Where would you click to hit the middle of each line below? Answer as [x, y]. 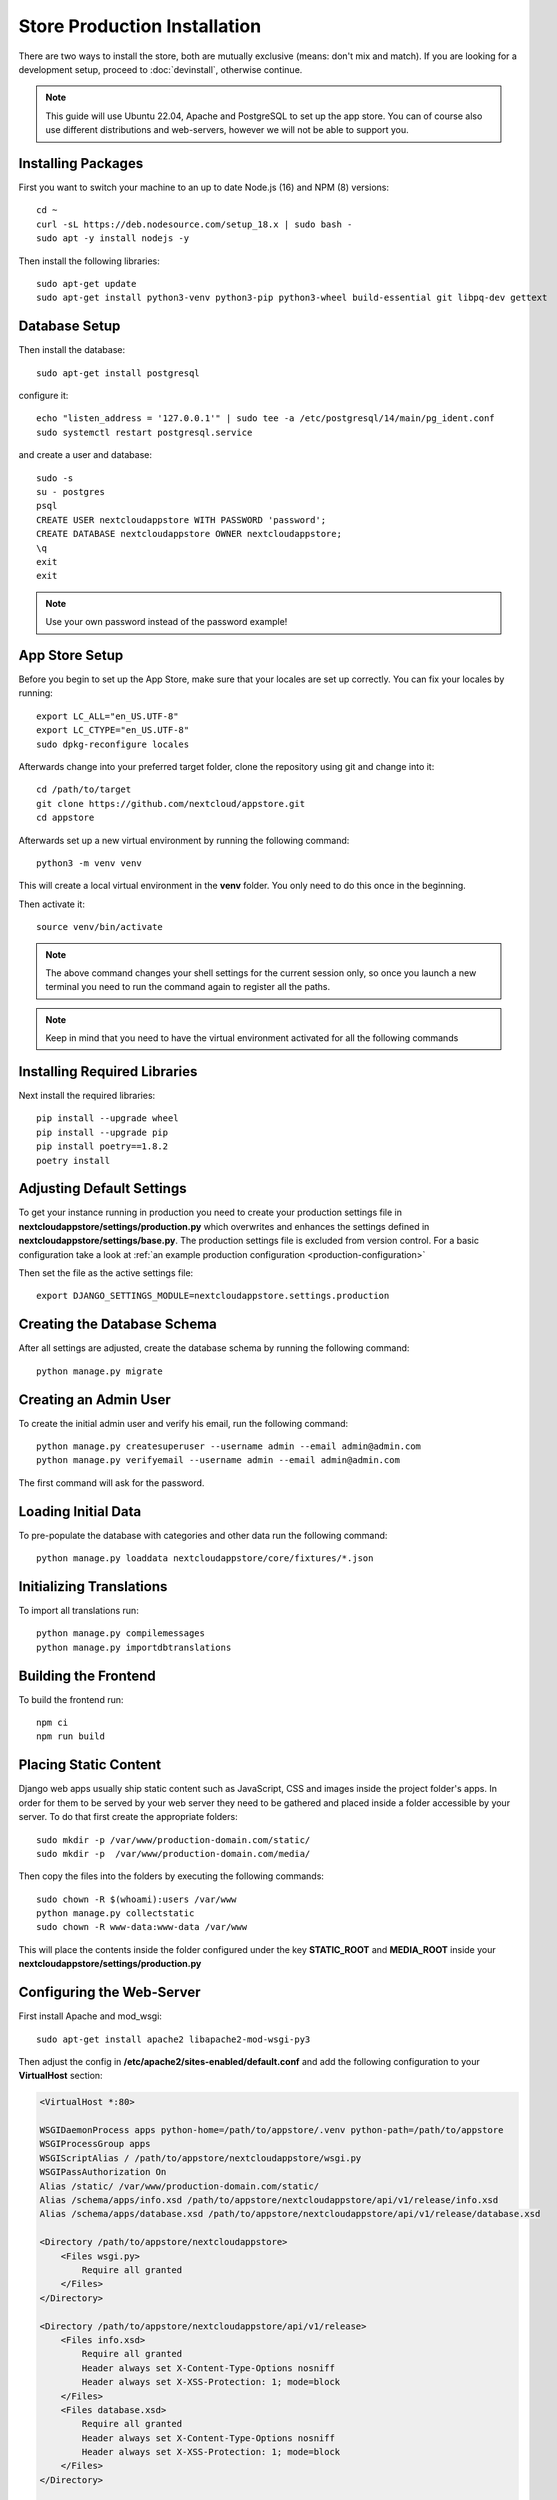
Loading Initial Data [80, 1511]
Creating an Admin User [94, 1399]
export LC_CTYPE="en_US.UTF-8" [113, 730]
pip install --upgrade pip [102, 1132]
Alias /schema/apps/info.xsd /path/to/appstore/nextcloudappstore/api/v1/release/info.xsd [269, 2200]
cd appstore [65, 818]
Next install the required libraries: [87, 1095]
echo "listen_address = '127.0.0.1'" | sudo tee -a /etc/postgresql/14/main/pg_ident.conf [265, 418]
